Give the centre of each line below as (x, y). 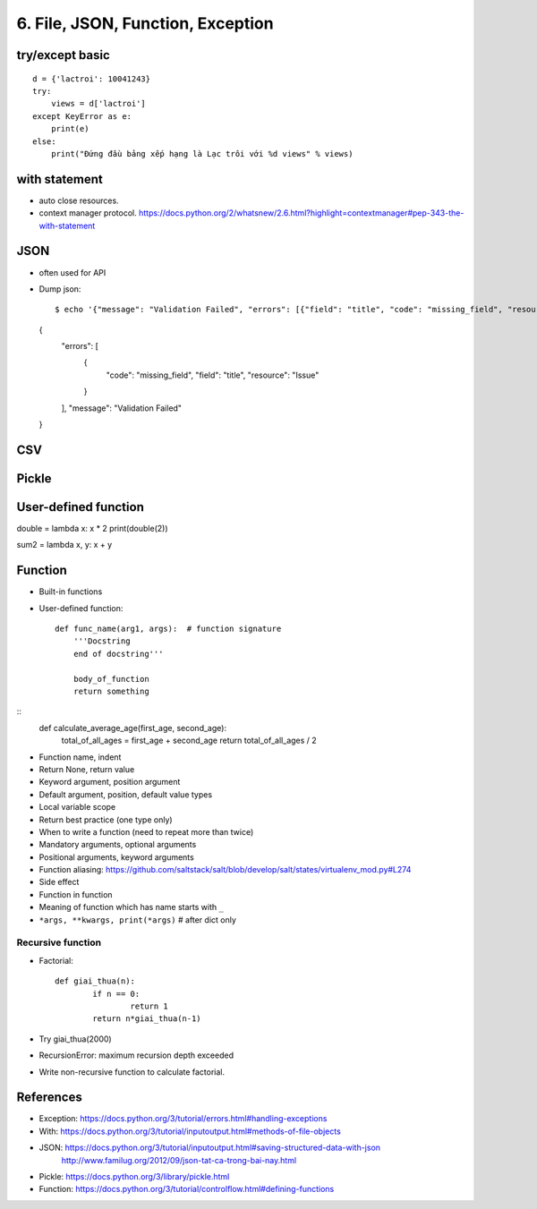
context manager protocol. (88, 213)
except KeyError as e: (82, 116)
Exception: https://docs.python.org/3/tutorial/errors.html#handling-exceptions (183, 1119)
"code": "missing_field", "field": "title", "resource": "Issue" (213, 375)
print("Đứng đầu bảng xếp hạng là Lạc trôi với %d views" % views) (202, 153)
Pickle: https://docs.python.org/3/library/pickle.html (134, 1176)
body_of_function (111, 679)
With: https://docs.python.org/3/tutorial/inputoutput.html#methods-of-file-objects (190, 1131)
